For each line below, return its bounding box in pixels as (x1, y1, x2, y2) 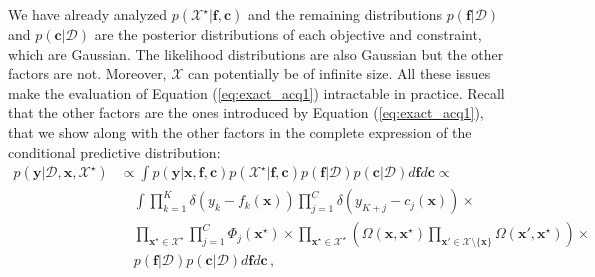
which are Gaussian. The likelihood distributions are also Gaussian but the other (8, 43, 504, 64)
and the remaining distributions (248, 4, 442, 24)
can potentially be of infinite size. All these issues (188, 63, 491, 84)
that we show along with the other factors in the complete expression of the (8, 121, 472, 142)
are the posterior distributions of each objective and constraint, (94, 24, 482, 44)
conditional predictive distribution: (8, 141, 221, 162)
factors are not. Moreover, (8, 63, 167, 84)
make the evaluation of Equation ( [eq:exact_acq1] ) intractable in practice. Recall (8, 82, 505, 103)
